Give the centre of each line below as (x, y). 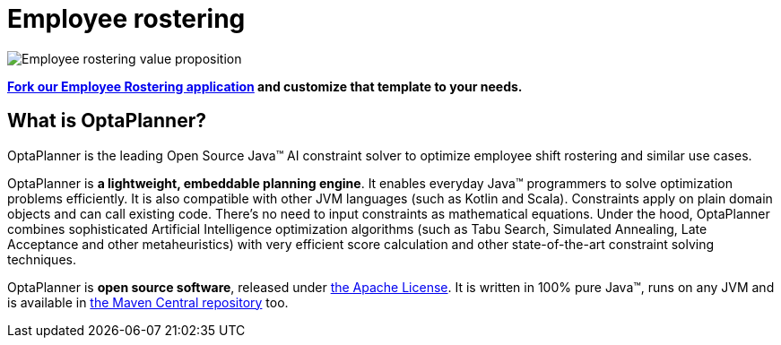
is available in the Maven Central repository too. (148, 302)
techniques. (42, 259)
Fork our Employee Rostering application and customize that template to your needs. (265, 86)
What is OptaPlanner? (107, 121)
